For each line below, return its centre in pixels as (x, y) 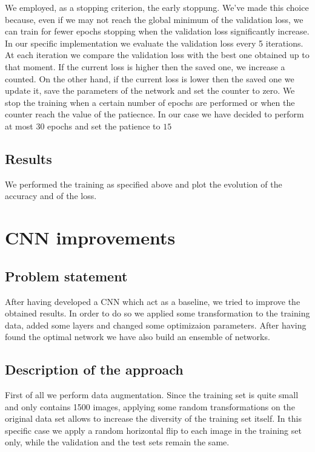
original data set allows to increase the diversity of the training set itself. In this (153, 418)
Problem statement (66, 276)
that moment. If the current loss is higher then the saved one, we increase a (145, 66)
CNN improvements (90, 237)
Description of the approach (94, 369)
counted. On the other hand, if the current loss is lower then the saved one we (150, 78)
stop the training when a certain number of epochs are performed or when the (150, 102)
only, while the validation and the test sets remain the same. (117, 442)
